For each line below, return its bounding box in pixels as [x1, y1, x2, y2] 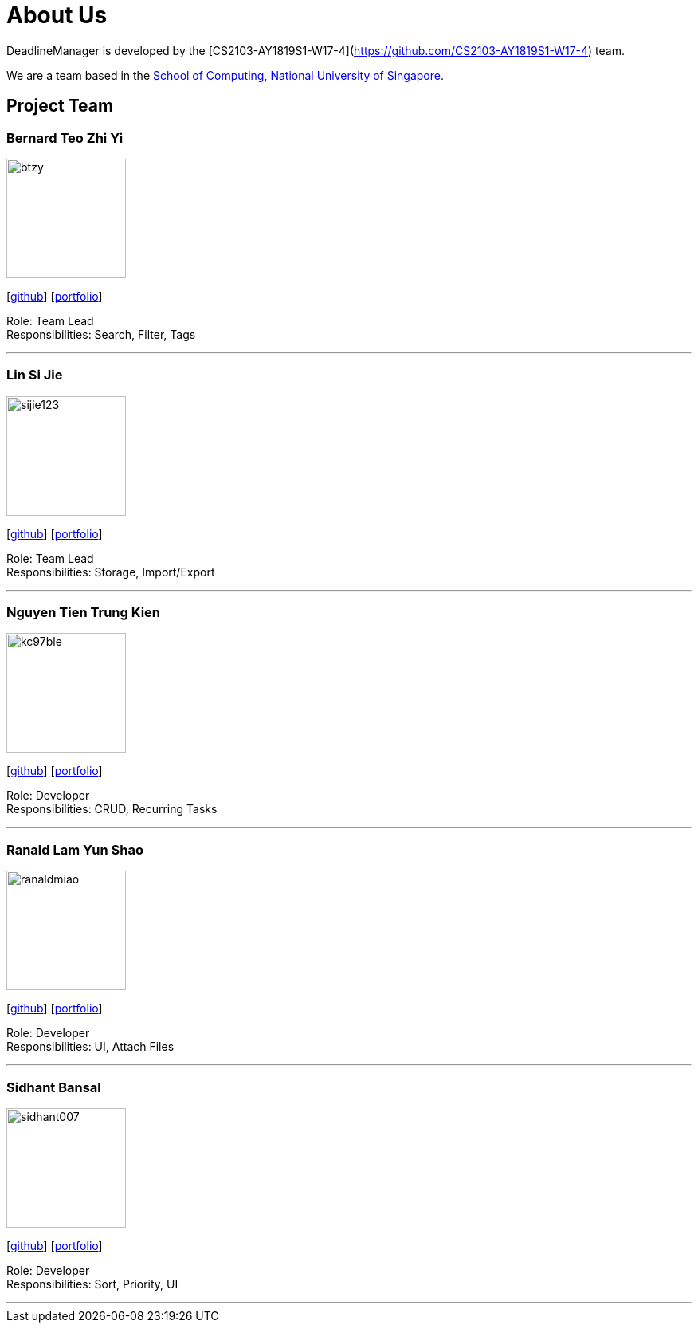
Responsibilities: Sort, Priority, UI [6, 1276, 178, 1291]
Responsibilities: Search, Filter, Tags [6, 327, 196, 341]
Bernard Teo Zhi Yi [6, 129, 124, 146]
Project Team [6, 96, 114, 116]
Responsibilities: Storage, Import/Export [6, 564, 215, 579]
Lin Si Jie [6, 367, 63, 383]
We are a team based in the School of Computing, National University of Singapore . [6, 68, 445, 82]
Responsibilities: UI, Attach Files [6, 1040, 174, 1054]
